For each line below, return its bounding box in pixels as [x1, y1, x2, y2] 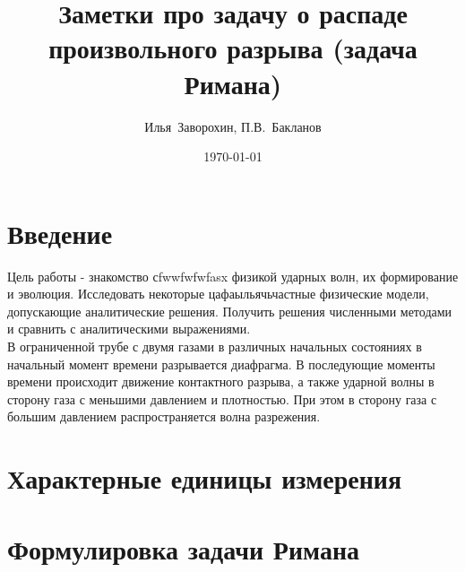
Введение [7, 214, 113, 251]
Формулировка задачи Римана [7, 530, 360, 567]
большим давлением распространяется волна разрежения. [7, 407, 321, 426]
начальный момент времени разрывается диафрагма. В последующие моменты [7, 354, 435, 373]
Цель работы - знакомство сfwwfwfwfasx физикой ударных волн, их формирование [7, 266, 459, 285]
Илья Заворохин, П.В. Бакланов [144, 117, 322, 135]
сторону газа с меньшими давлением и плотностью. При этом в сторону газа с [7, 389, 437, 408]
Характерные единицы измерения [7, 460, 402, 497]
